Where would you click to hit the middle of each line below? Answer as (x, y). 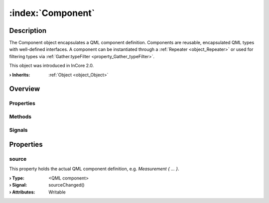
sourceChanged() (67, 185)
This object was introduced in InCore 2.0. (52, 66)
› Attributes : (22, 192)
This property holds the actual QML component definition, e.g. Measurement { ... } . (94, 169)
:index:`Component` (52, 13)
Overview (25, 89)
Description (28, 31)
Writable (57, 192)
